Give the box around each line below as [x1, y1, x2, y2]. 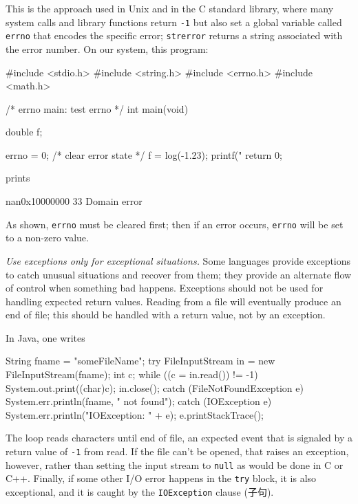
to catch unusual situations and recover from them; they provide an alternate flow [6, 267, 352, 281]
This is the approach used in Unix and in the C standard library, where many [6, 1, 334, 15]
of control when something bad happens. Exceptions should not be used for [6, 281, 324, 295]
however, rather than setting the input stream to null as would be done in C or [6, 457, 344, 472]
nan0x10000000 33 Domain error [6, 194, 143, 208]
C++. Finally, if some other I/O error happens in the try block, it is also [6, 471, 317, 485]
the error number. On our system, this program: [6, 41, 209, 56]
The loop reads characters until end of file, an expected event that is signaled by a [6, 430, 353, 445]
